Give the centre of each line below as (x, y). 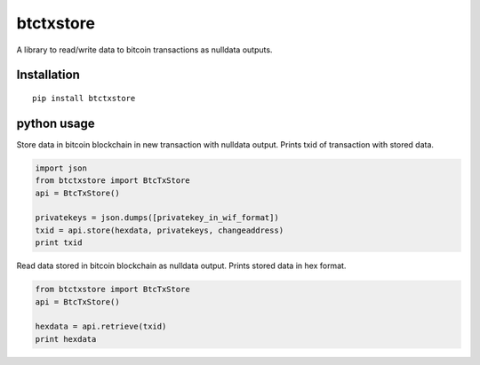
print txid (59, 243)
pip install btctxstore (84, 98)
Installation (48, 75)
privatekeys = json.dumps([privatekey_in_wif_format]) (157, 218)
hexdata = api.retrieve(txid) (101, 327)
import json (61, 168)
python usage (56, 123)
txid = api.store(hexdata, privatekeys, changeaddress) (160, 230)
